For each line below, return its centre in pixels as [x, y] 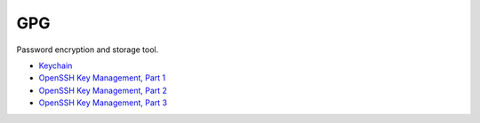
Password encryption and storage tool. [88, 50]
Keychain [56, 65]
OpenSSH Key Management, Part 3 [103, 103]
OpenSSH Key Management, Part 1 [102, 78]
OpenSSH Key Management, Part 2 [103, 90]
